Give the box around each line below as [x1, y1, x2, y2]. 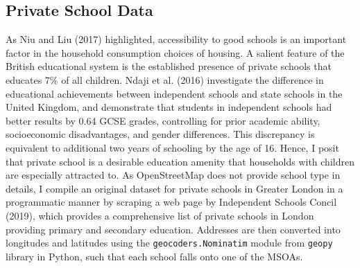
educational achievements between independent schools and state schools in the [6, 86, 343, 100]
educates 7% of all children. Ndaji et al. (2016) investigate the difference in [6, 72, 324, 87]
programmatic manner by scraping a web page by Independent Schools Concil [6, 195, 337, 209]
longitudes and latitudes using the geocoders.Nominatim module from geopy [6, 235, 333, 250]
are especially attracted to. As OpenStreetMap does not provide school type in [6, 168, 341, 182]
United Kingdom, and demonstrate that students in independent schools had [6, 100, 332, 114]
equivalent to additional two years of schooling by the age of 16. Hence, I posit [6, 140, 339, 154]
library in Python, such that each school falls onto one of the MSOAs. [6, 249, 303, 263]
